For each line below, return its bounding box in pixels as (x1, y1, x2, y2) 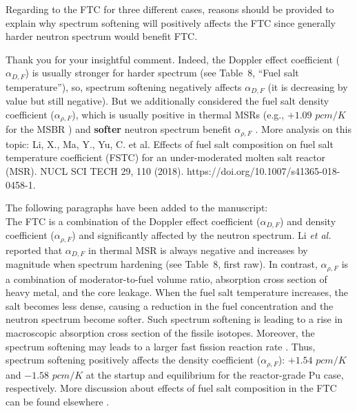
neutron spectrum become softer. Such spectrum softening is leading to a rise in (6, 312, 343, 326)
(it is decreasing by (267, 79, 348, 94)
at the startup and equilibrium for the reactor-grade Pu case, (85, 367, 344, 381)
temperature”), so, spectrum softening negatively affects (6, 79, 242, 94)
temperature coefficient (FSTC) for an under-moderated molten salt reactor (6, 150, 326, 165)
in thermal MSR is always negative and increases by (88, 242, 308, 257)
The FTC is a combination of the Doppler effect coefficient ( (6, 213, 261, 228)
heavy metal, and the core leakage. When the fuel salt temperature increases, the (6, 285, 348, 299)
